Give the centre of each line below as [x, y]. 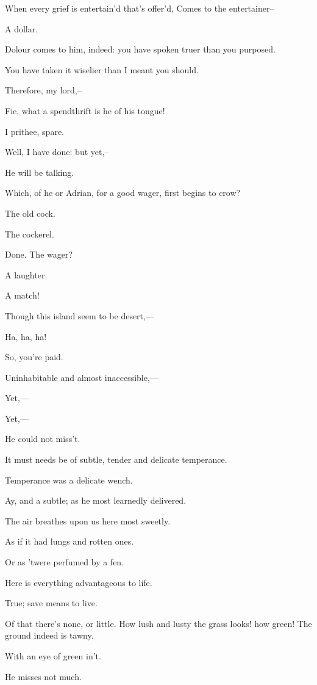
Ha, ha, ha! [26, 336]
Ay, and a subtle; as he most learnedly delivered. [96, 500]
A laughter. [26, 274]
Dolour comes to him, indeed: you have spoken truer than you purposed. [140, 49]
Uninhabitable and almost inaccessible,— [82, 377]
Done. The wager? [39, 254]
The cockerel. [30, 234]
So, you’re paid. [34, 357]
